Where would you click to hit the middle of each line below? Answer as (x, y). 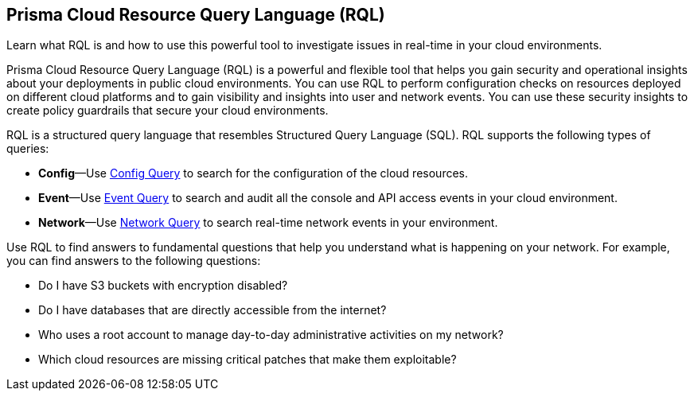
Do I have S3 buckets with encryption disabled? (163, 286)
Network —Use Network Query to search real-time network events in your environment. (268, 223)
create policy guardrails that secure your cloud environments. (168, 111)
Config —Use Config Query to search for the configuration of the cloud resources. (253, 173)
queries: (28, 149)
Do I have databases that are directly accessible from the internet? (212, 310)
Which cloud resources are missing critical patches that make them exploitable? (248, 360)
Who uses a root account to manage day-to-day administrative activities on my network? (271, 335)
